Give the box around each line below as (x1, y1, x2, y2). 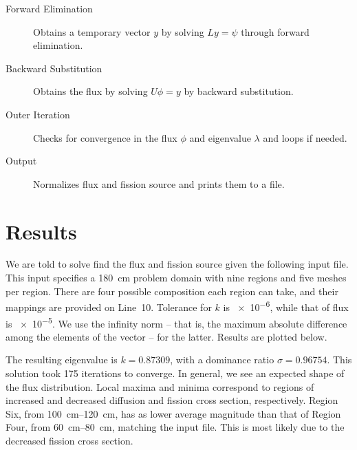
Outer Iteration (6, 107, 70, 121)
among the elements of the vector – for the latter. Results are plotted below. (6, 329, 327, 343)
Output (6, 153, 37, 168)
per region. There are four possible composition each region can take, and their (6, 283, 338, 298)
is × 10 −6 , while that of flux (223, 298, 349, 314)
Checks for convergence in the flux (33, 130, 177, 144)
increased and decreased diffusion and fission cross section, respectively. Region (6, 393, 338, 407)
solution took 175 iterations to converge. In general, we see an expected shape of (6, 365, 345, 380)
